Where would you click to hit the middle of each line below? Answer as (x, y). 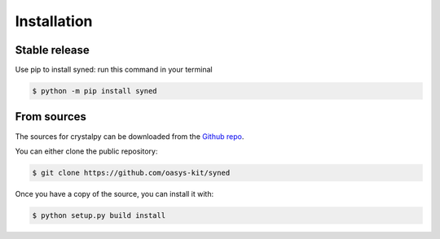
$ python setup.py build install (99, 215)
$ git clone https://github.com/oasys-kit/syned (131, 172)
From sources (51, 117)
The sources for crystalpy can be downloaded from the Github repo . (130, 136)
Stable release (52, 50)
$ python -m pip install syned (95, 91)
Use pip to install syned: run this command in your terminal (114, 70)
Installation (54, 21)
